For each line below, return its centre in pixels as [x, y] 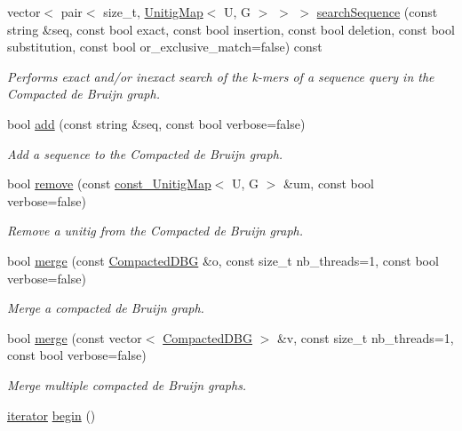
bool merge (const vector [75, 337]
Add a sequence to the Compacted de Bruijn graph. [145, 153]
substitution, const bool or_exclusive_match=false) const [165, 47]
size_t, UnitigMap [153, 12]
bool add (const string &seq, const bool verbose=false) [156, 123]
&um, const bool [329, 184]
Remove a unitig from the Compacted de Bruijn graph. [155, 231]
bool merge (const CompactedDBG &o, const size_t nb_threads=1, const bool [223, 260]
